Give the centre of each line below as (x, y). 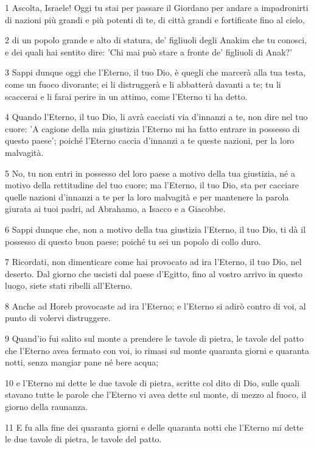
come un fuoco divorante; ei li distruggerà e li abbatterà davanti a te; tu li (143, 84)
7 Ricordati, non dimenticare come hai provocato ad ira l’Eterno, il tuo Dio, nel (153, 262)
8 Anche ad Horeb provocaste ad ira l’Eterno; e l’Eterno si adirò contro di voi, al (155, 306)
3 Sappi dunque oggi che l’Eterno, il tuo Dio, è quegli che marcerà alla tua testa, (155, 72)
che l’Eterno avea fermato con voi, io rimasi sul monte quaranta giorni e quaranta (157, 350)
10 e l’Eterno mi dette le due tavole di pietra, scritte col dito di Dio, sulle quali (152, 382)
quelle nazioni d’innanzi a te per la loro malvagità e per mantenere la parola (147, 196)
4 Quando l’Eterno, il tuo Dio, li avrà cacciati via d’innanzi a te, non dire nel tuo (156, 117)
